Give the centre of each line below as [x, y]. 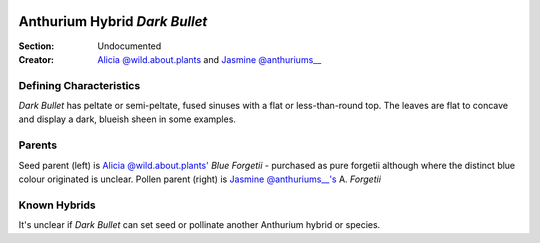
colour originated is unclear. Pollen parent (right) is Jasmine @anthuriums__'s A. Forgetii [200, 179]
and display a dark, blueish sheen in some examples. [127, 119]
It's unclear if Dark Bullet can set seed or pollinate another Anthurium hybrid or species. [199, 225]
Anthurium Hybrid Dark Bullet [113, 21]
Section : [36, 46]
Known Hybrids [57, 205]
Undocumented [129, 46]
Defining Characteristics [79, 85]
